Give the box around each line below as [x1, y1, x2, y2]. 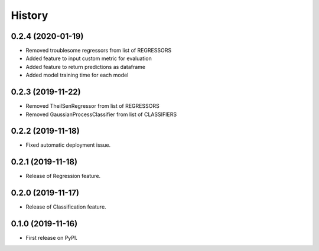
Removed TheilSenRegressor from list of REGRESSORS [25, 103, 159, 110]
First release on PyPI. [25, 235, 78, 242]
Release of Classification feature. [25, 203, 106, 210]
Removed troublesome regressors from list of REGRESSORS [25, 47, 171, 54]
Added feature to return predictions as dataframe [25, 63, 146, 70]
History [11, 9, 48, 22]
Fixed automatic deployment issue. [25, 141, 111, 148]
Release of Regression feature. [25, 173, 101, 180]
